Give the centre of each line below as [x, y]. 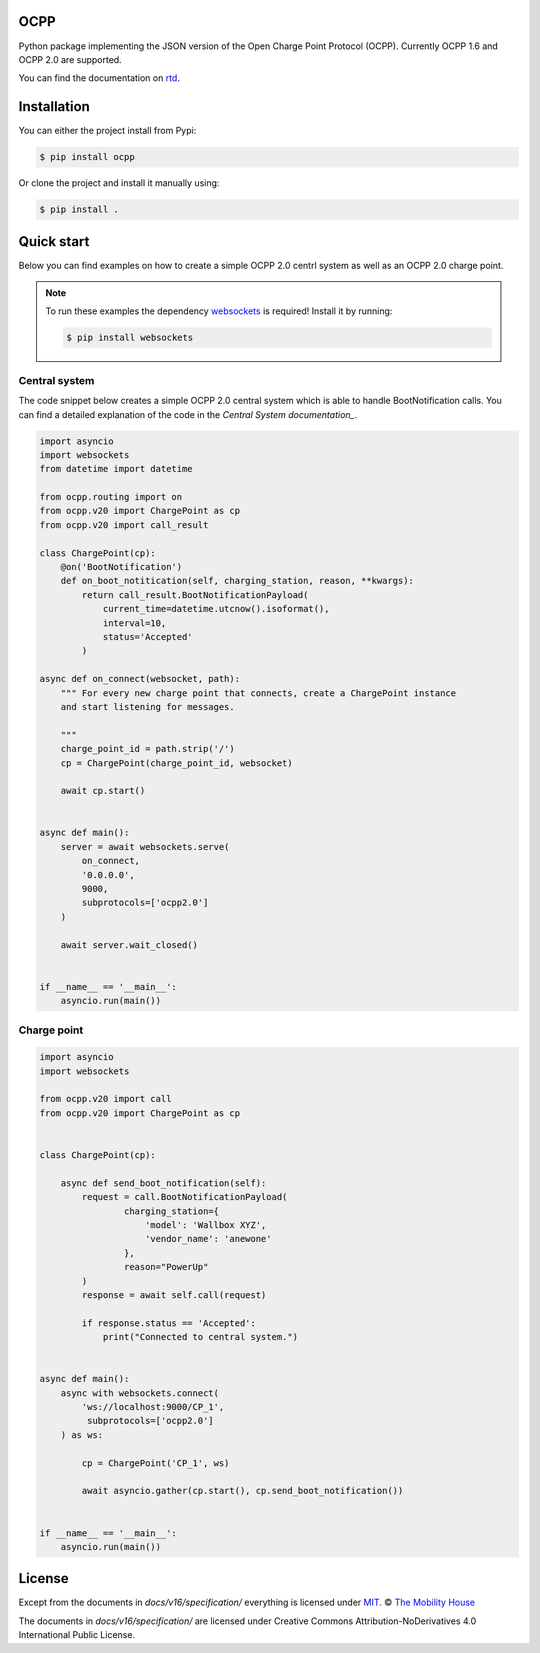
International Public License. [76, 1635]
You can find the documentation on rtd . [99, 78]
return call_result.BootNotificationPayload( [195, 594]
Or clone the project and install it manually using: [119, 183]
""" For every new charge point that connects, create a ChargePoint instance [258, 693]
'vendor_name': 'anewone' [208, 1239]
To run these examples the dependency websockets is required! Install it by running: [219, 311]
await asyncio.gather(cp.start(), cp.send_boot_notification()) [242, 1491]
